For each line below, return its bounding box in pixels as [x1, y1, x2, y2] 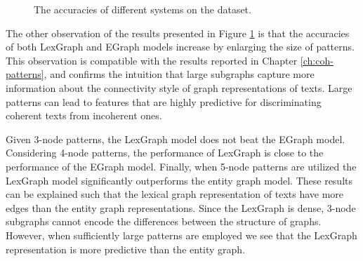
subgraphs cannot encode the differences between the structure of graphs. [6, 214, 322, 229]
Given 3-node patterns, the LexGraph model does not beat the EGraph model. [6, 131, 345, 146]
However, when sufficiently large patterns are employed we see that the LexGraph [6, 227, 357, 242]
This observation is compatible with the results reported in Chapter [6, 53, 298, 67]
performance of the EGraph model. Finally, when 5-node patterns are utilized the [6, 159, 357, 173]
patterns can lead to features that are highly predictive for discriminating [6, 94, 322, 109]
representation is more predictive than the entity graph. [6, 241, 246, 256]
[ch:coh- [300, 53, 334, 67]
